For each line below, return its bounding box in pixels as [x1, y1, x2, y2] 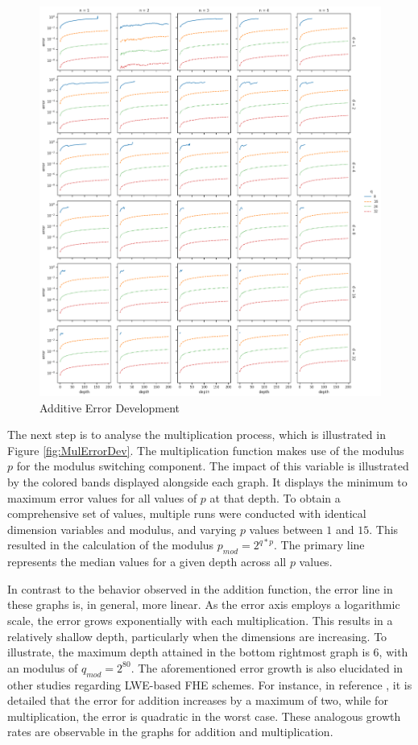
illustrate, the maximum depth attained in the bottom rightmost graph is [7, 644, 370, 660]
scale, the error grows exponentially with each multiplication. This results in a [7, 611, 393, 628]
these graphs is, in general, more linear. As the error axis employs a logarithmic [7, 596, 400, 613]
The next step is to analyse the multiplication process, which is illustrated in [7, 426, 386, 443]
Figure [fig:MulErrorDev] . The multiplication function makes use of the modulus [7, 441, 404, 458]
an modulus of [7, 659, 78, 676]
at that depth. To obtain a [209, 489, 341, 506]
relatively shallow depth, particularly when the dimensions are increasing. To [7, 627, 387, 644]
